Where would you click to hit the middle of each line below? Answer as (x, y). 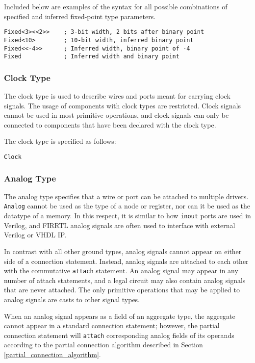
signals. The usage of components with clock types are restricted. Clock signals (122, 105)
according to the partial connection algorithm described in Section (103, 345)
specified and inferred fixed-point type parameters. (80, 16)
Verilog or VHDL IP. (35, 235)
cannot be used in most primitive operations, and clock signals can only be (116, 115)
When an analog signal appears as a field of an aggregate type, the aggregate (120, 316)
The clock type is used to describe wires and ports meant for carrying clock (117, 96)
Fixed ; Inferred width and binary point (92, 57)
